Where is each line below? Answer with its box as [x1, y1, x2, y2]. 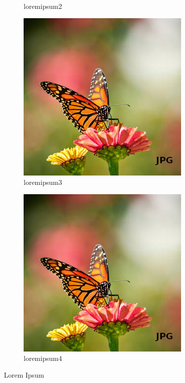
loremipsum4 [24, 353, 62, 363]
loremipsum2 [24, 1, 62, 11]
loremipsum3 [24, 177, 62, 187]
